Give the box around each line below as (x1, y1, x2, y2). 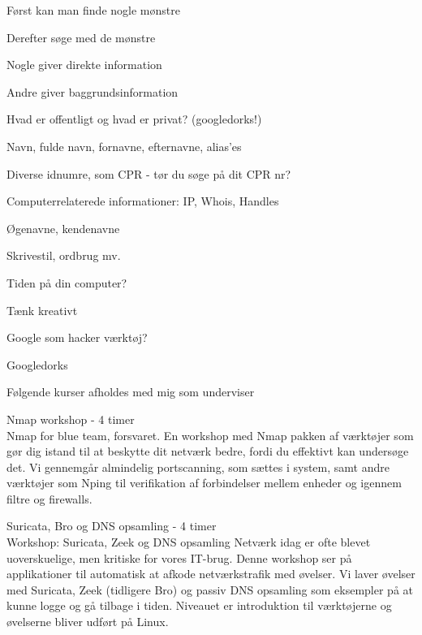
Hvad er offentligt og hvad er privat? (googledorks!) (6, 110, 262, 127)
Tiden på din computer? (6, 274, 127, 291)
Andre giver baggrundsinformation (6, 83, 179, 100)
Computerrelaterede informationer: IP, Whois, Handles (6, 192, 279, 210)
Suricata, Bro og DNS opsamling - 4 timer (6, 517, 217, 534)
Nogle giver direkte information (6, 56, 162, 73)
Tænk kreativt (6, 301, 78, 318)
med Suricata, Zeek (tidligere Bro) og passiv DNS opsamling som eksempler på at (6, 581, 414, 598)
